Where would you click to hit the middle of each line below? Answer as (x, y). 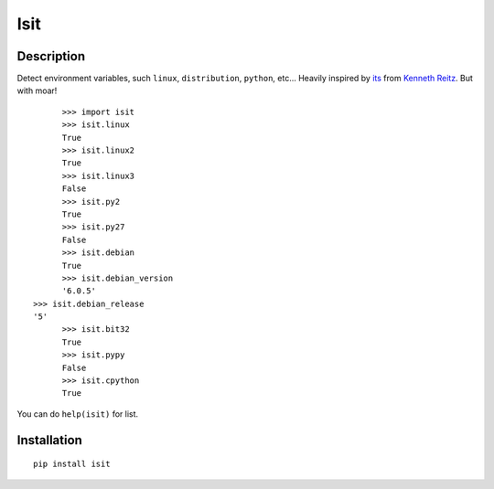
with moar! (37, 90)
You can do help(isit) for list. (78, 414)
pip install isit (72, 464)
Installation (49, 440)
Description (51, 56)
